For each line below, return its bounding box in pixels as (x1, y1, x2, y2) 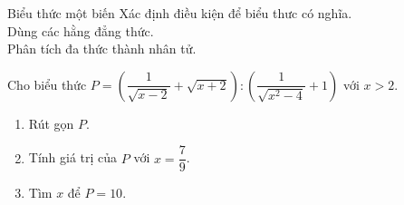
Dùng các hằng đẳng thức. (7, 21, 154, 40)
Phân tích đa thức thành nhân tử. (7, 39, 197, 58)
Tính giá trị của (28, 148, 118, 167)
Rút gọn (28, 113, 74, 132)
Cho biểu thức (7, 74, 87, 93)
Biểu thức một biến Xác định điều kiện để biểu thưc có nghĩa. (7, 4, 352, 22)
